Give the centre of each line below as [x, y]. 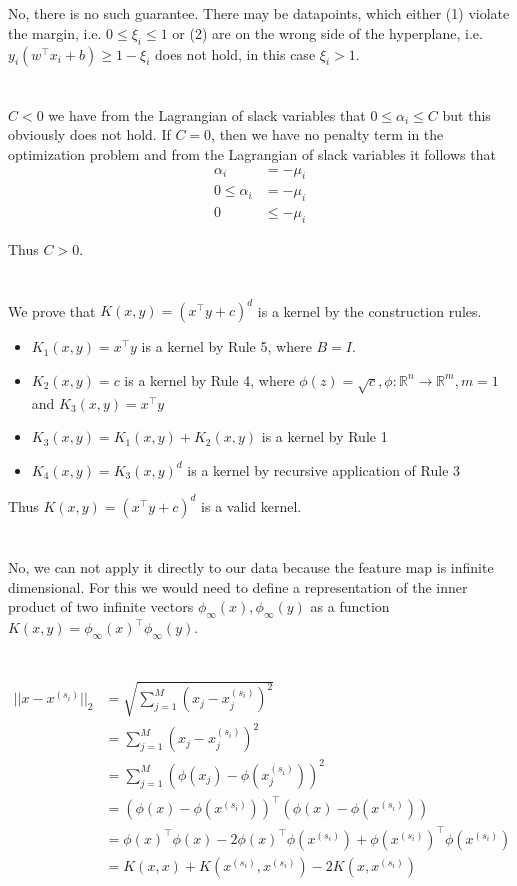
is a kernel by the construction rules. [369, 310]
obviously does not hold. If [89, 134]
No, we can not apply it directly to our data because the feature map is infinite [251, 567]
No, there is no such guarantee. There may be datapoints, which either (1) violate [259, 13]
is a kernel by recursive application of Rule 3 [324, 469]
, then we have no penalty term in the [327, 134]
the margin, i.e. [55, 32]
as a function [350, 606]
